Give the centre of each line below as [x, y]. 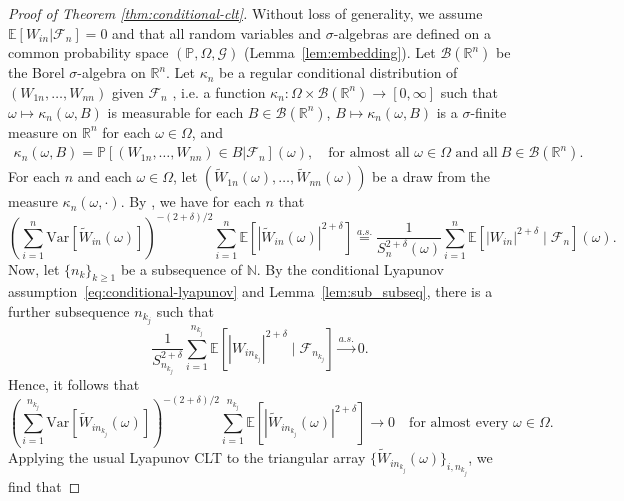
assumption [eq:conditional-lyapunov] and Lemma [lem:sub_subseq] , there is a [250, 291]
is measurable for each [175, 111]
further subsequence [69, 310]
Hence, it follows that [74, 384]
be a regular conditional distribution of [338, 72]
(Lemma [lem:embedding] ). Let [339, 52]
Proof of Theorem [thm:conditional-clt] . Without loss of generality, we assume [245, 13]
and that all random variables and [217, 32]
